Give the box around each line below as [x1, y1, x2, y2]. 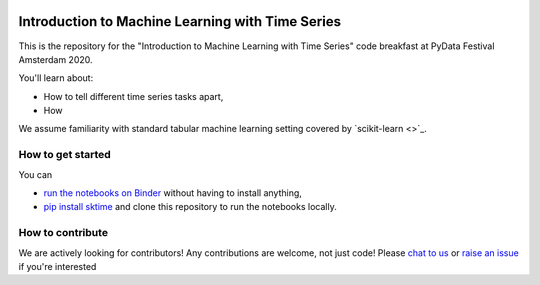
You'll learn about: [18, 72, 94, 84]
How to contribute [18, 226, 109, 240]
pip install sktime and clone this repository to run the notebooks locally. [43, 201, 337, 213]
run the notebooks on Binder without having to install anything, [43, 187, 302, 199]
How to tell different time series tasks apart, [43, 90, 224, 102]
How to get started [18, 148, 112, 162]
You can [18, 168, 53, 180]
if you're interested [18, 260, 97, 272]
